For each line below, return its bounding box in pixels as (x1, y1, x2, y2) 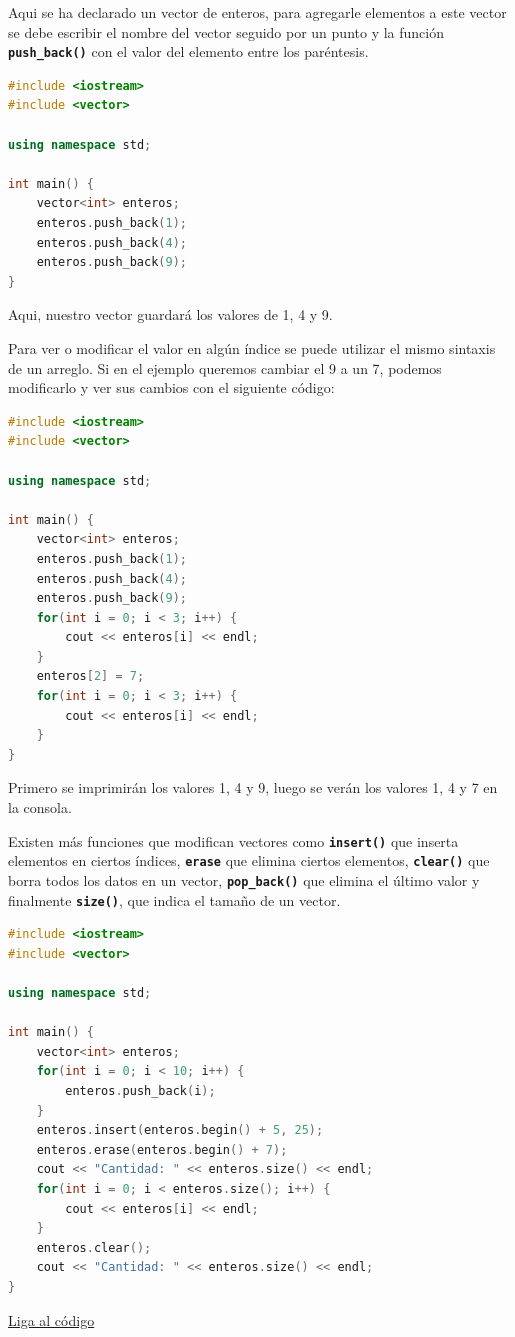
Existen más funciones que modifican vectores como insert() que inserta (8, 830, 459, 851)
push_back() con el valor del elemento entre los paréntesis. (8, 41, 369, 62)
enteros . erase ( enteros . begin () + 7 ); (36, 1142, 288, 1157)
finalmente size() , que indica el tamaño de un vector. (8, 889, 341, 910)
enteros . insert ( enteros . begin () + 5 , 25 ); (36, 1123, 324, 1138)
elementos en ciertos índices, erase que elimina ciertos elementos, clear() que (8, 850, 490, 871)
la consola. (8, 797, 72, 818)
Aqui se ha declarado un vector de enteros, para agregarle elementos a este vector (8, 2, 507, 22)
